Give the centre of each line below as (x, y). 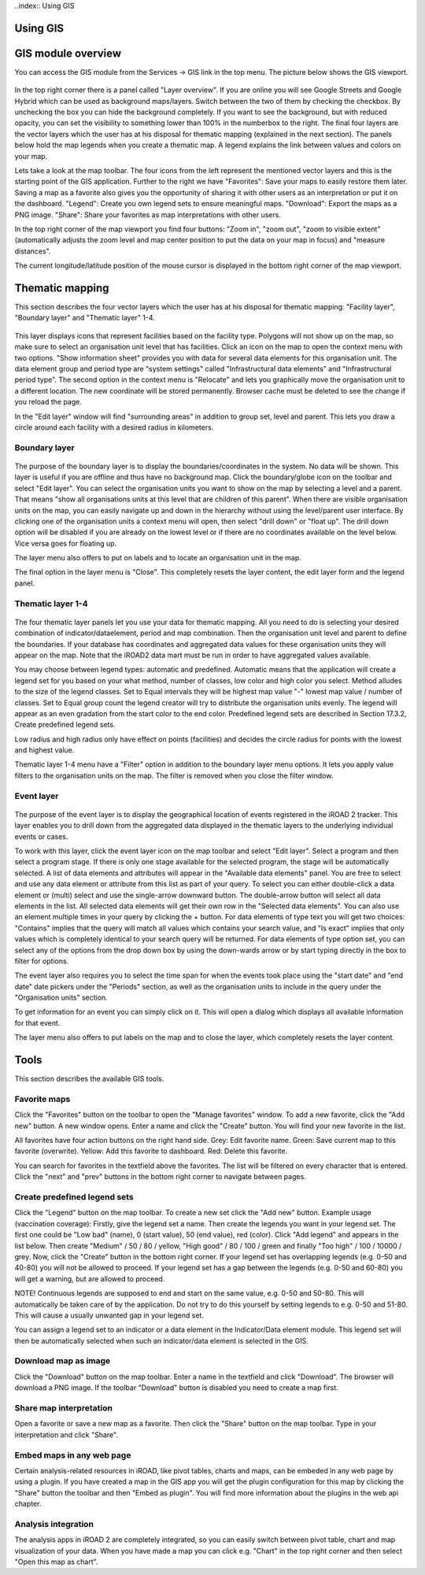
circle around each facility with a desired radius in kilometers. (114, 427)
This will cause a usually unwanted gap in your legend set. (109, 1315)
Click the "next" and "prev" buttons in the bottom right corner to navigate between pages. (160, 1177)
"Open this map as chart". (56, 1562)
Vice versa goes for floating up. (66, 543)
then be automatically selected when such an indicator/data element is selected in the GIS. (161, 1340)
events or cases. (41, 836)
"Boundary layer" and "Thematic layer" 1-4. (85, 318)
